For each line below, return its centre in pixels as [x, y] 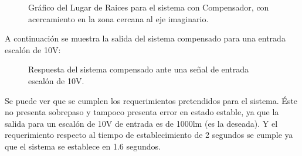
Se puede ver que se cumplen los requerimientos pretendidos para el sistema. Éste [151, 100]
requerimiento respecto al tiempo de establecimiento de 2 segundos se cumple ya [149, 135]
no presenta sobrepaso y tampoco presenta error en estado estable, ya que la [142, 112]
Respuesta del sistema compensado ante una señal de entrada [138, 69]
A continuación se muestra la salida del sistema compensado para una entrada [145, 38]
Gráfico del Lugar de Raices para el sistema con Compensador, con [149, 7]
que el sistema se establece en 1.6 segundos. [83, 146]
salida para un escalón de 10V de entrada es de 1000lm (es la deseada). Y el [141, 123]
